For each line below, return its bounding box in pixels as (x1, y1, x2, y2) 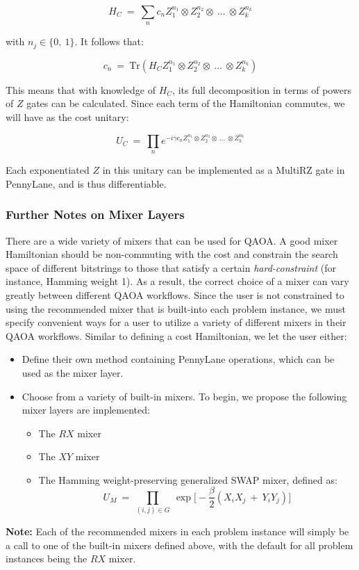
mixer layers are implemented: (22, 402, 150, 417)
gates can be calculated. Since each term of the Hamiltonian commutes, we (26, 96, 345, 111)
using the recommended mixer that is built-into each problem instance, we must (6, 301, 346, 316)
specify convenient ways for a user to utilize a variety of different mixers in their (6, 315, 347, 329)
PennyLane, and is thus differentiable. (6, 176, 167, 190)
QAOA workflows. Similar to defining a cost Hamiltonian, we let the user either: (6, 328, 347, 343)
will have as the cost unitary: (6, 110, 129, 124)
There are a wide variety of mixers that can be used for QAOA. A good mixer (6, 233, 338, 247)
